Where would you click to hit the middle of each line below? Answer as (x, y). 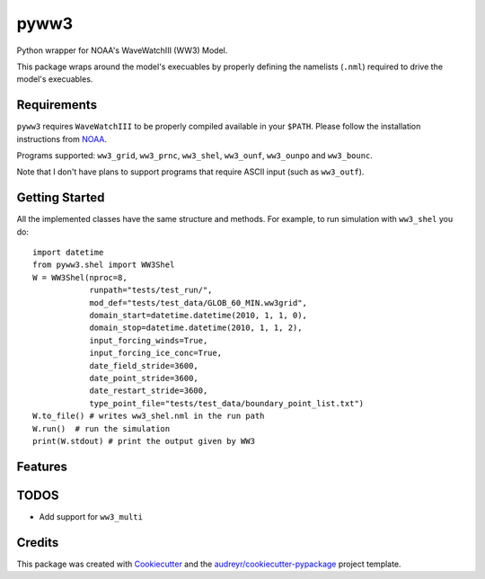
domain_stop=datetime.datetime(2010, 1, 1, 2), (196, 328)
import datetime (68, 253)
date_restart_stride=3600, (149, 391)
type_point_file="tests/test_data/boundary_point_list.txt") (227, 403)
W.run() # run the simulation (101, 428)
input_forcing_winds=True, (149, 340)
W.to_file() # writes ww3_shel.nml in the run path (149, 416)
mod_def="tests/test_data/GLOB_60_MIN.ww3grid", (198, 303)
